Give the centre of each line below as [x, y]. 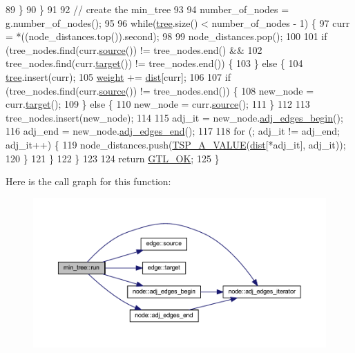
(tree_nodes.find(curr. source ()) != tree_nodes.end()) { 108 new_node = [160, 90]
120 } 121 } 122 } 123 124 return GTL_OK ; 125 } [113, 158]
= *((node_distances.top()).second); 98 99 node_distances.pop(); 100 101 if [166, 36]
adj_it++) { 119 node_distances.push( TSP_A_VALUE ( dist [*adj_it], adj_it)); [176, 144]
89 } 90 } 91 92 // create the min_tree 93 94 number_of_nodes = [147, 9]
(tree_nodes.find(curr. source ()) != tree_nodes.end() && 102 [134, 49]
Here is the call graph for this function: [88, 181]
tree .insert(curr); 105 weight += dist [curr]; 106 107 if [118, 76]
